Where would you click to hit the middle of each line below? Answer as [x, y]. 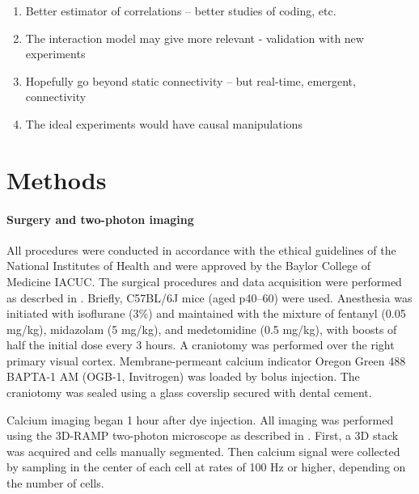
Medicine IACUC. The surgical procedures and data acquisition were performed [204, 281]
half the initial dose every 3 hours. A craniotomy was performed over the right [201, 345]
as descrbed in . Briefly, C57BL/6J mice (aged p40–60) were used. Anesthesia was [209, 297]
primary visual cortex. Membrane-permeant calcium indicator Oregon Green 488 [206, 360]
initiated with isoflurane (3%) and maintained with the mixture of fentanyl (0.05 [206, 313]
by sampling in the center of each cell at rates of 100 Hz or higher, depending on [206, 467]
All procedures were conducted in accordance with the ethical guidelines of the [201, 249]
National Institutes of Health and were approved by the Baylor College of [189, 266]
